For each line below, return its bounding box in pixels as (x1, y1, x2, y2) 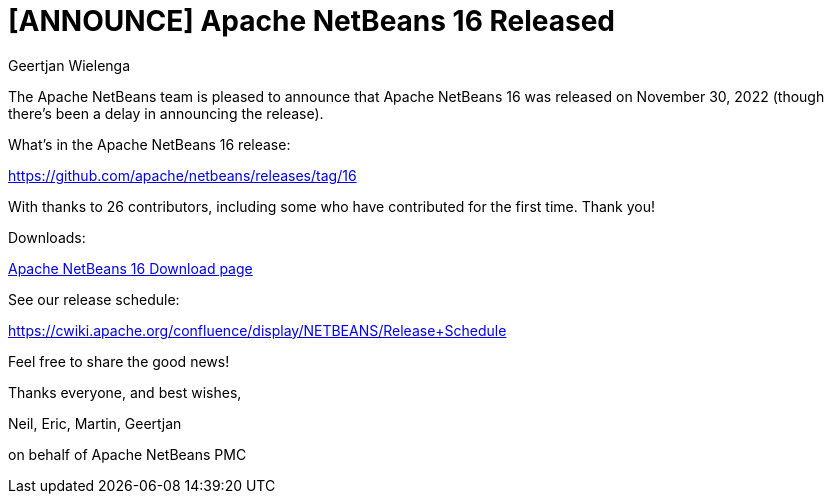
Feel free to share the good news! (8, 352, 230, 370)
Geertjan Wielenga (8, 56, 131, 74)
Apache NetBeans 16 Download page (8, 259, 253, 277)
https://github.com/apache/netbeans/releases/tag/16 (8, 166, 357, 184)
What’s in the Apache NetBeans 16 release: (8, 135, 291, 153)
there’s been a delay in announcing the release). (8, 104, 324, 122)
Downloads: (8, 228, 86, 246)
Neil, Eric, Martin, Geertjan (8, 414, 182, 432)
